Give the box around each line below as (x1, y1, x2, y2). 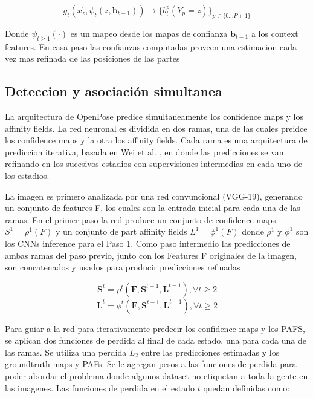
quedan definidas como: (203, 381, 290, 394)
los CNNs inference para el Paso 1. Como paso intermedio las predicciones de (5, 237, 291, 249)
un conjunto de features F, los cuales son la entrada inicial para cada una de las (5, 201, 300, 214)
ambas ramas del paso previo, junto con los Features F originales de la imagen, (5, 249, 297, 261)
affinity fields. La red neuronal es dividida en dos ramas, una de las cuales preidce (5, 122, 308, 134)
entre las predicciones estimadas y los (141, 345, 280, 358)
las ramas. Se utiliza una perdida (5, 345, 127, 358)
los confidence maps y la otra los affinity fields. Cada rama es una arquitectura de (5, 134, 308, 146)
